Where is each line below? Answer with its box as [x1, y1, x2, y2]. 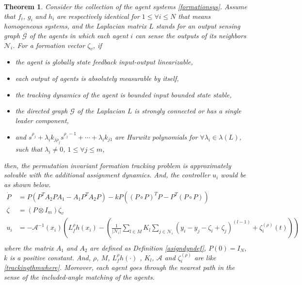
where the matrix [4, 242, 54, 253]
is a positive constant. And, [10, 252, 91, 262]
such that [15, 144, 43, 154]
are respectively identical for [57, 11, 140, 21]
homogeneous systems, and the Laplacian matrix [4, 21, 147, 31]
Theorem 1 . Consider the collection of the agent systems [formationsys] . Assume [4, 1, 247, 11]
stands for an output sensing [156, 21, 240, 31]
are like [194, 252, 216, 262]
